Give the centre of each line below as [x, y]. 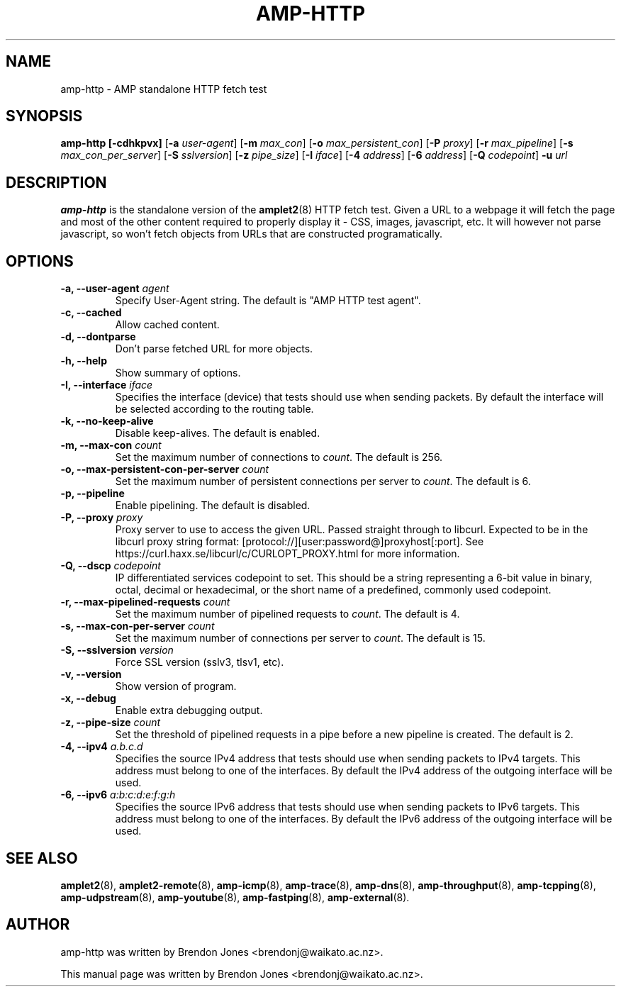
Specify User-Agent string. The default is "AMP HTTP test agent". [268, 301]
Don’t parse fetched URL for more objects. [214, 349]
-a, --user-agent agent [115, 289]
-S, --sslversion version [117, 650]
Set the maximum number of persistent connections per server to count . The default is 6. [323, 481]
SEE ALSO [42, 858]
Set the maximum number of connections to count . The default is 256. [279, 457]
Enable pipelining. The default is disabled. [213, 506]
